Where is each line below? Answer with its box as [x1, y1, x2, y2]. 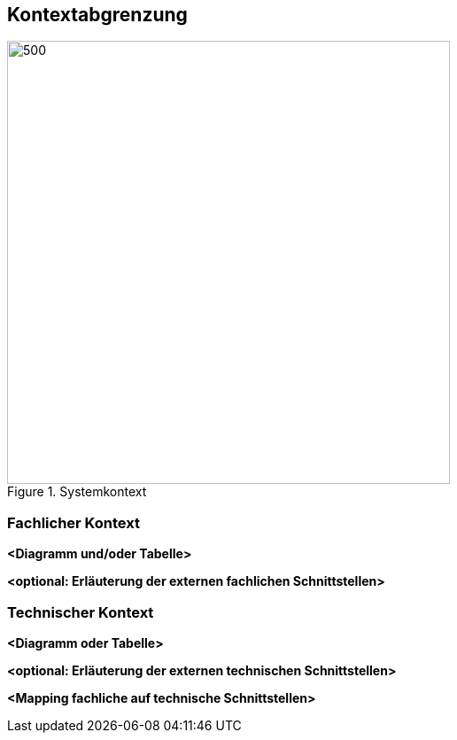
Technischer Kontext [7, 603, 154, 621]
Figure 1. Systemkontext [7, 484, 147, 500]
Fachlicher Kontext [7, 513, 140, 532]
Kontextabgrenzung [7, 4, 188, 26]
